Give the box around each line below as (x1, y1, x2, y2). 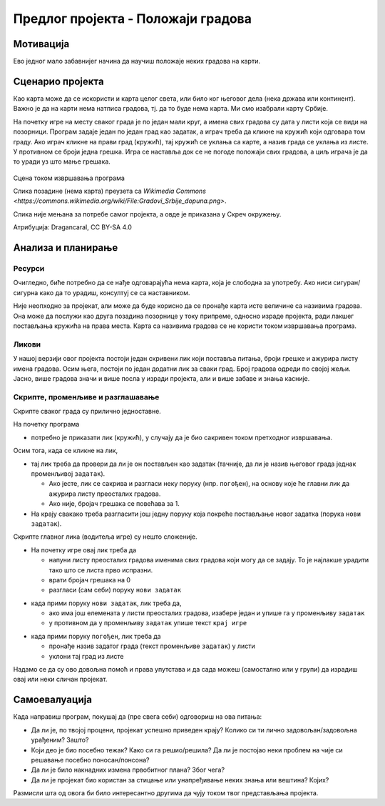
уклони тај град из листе (48, 652, 124, 660)
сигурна (13, 288, 38, 297)
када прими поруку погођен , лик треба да (31, 632, 161, 640)
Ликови (13, 339, 41, 349)
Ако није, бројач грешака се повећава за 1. (48, 499, 180, 508)
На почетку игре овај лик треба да (31, 545, 137, 554)
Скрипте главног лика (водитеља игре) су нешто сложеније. (13, 532, 197, 541)
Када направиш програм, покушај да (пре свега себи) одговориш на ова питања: (13, 712, 262, 721)
